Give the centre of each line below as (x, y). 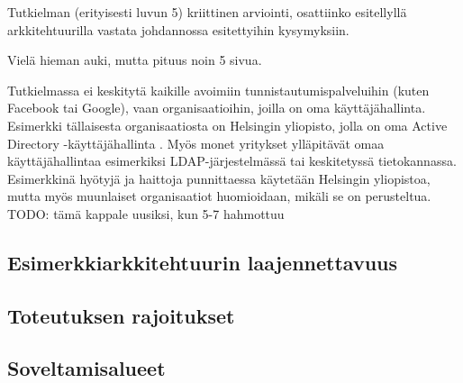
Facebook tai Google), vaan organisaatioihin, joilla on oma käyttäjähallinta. (217, 108)
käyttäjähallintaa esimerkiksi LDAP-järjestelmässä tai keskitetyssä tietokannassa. (232, 161)
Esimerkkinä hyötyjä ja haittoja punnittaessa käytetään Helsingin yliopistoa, (219, 178)
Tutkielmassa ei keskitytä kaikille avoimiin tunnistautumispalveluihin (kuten (218, 90)
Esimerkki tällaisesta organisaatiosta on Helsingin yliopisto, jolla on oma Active (227, 125)
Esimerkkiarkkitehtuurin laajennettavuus (203, 262)
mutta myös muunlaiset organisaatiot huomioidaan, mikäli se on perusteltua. (219, 196)
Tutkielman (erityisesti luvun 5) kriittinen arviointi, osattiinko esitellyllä (207, 12)
